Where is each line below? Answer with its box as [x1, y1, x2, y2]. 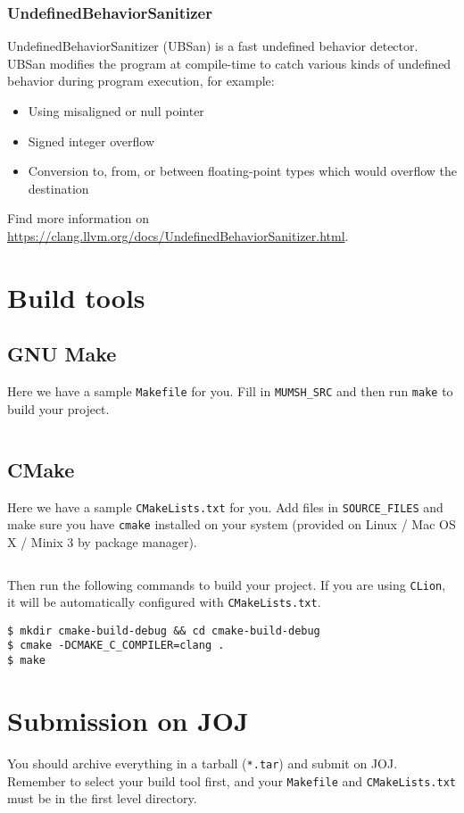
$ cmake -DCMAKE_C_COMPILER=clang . [7, 639, 225, 652]
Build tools [7, 278, 145, 315]
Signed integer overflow [28, 131, 155, 150]
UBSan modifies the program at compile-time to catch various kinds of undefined [7, 54, 452, 72]
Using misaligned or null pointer [28, 102, 204, 120]
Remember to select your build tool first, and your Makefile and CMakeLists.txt [7, 771, 456, 790]
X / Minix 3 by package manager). [7, 532, 197, 551]
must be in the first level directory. [7, 789, 197, 808]
